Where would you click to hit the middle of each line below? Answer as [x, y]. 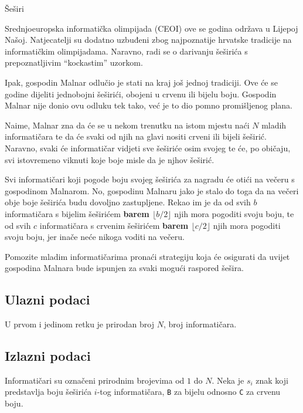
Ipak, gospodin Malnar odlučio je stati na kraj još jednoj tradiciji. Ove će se [141, 82]
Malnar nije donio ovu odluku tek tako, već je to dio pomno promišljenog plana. [149, 105]
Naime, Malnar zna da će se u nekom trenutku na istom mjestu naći [127, 125]
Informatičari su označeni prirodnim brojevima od [95, 380]
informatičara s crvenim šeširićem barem [114, 225]
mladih [274, 125]
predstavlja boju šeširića [48, 392]
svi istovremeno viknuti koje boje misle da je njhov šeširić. [110, 159]
